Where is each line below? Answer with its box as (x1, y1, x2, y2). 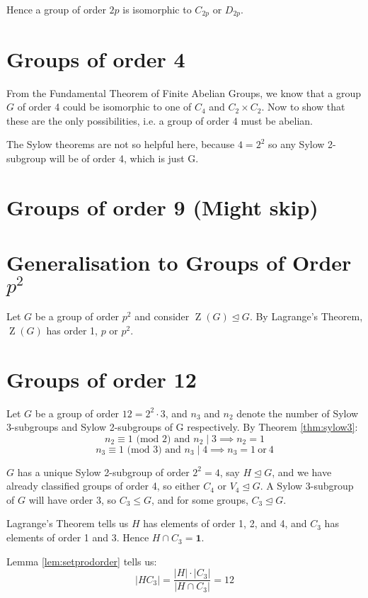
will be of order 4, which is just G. (49, 150, 199, 165)
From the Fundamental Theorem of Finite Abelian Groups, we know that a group (6, 85, 362, 100)
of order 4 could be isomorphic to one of (17, 99, 192, 114)
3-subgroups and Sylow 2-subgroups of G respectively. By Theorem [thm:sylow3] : (6, 419, 358, 434)
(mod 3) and (127, 444, 181, 455)
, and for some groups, (151, 492, 248, 507)
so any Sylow (268, 137, 325, 152)
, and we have (272, 464, 332, 479)
